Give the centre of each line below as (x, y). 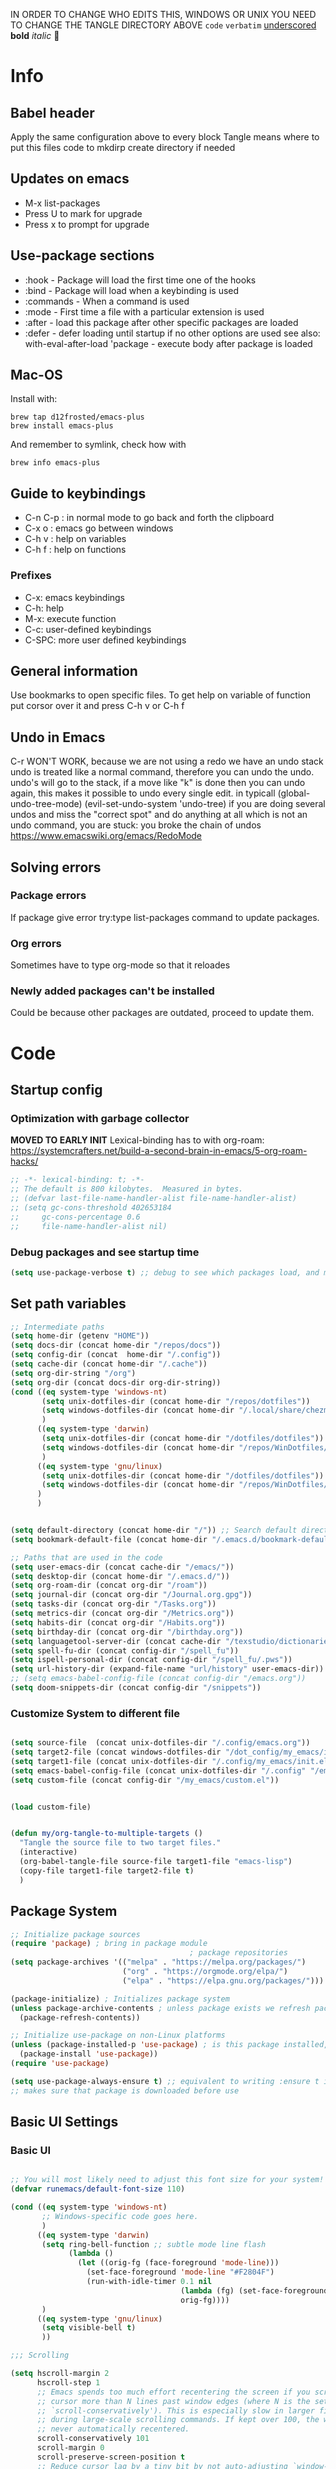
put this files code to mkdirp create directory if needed (123, 147)
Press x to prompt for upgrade (87, 224)
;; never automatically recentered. (113, 2429)
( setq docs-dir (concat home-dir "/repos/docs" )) (116, 1345)
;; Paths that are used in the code (86, 1557)
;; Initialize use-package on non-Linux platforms (118, 2035)
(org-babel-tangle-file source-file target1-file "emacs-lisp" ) (156, 1862)
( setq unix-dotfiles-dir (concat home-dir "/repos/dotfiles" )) (176, 1401)
